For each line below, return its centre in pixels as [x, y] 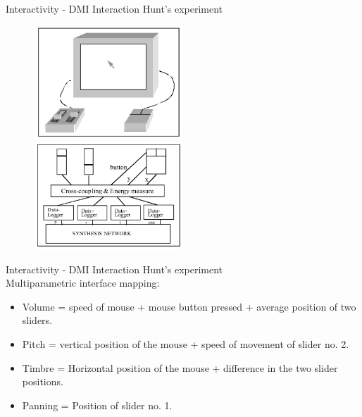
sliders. [37, 320]
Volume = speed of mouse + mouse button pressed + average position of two [189, 306]
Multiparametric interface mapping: [83, 283]
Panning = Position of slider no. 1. [97, 405]
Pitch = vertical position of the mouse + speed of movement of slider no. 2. [186, 344]
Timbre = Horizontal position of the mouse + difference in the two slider [180, 367]
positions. [43, 381]
